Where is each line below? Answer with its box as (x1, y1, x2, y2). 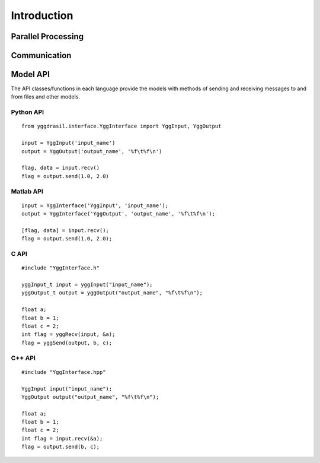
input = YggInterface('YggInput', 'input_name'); (21, 202, 169, 209)
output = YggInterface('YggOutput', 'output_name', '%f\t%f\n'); (21, 211, 216, 217)
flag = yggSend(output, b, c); (21, 339, 113, 346)
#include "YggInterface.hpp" (21, 369, 106, 375)
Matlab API (11, 187, 44, 195)
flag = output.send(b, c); (21, 443, 100, 451)
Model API (11, 69, 50, 80)
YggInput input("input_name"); (21, 385, 113, 392)
